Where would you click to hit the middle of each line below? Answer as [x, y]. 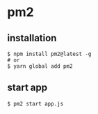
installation [32, 38]
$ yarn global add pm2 [40, 66]
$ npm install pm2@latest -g [49, 54]
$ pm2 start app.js [35, 104]
